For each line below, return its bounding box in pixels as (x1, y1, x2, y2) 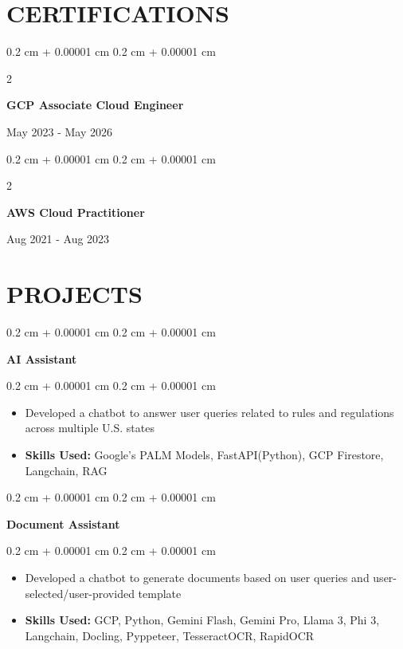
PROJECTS (6, 277, 143, 310)
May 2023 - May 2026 (6, 123, 112, 140)
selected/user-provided (25, 584, 135, 601)
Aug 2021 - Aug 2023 (6, 230, 110, 247)
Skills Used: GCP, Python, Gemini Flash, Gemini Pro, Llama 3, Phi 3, (25, 612, 380, 628)
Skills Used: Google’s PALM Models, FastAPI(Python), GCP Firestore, (25, 446, 384, 462)
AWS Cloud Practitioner (6, 203, 145, 220)
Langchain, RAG (25, 462, 108, 478)
